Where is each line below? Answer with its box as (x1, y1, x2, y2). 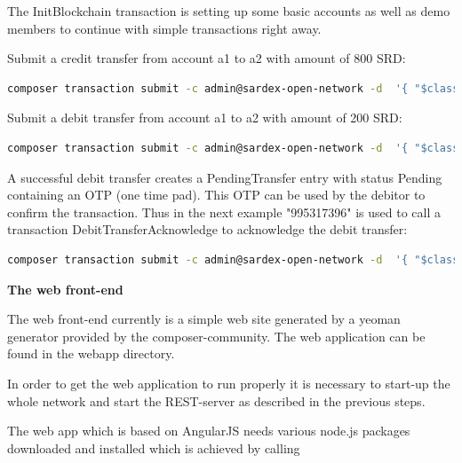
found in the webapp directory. (7, 344, 175, 363)
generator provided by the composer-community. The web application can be (7, 326, 426, 345)
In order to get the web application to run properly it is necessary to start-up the (7, 373, 450, 392)
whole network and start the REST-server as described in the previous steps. (7, 391, 426, 410)
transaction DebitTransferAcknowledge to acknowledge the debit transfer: (7, 220, 408, 239)
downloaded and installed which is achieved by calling (7, 438, 300, 457)
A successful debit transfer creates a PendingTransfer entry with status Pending (7, 168, 442, 186)
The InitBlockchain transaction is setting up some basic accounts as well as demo (7, 2, 450, 20)
